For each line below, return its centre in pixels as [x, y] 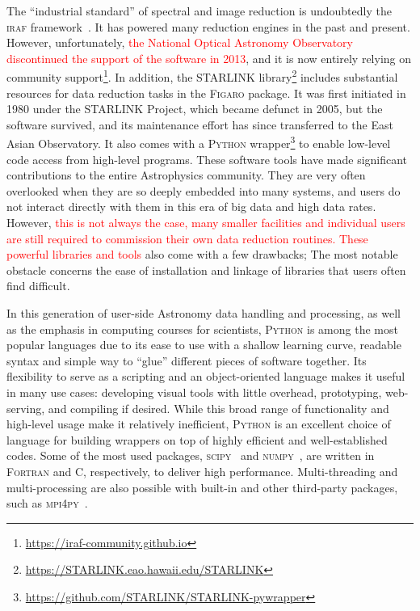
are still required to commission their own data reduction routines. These [187, 238]
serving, [26, 408]
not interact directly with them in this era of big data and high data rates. [191, 206]
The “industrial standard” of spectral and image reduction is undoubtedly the [199, 11]
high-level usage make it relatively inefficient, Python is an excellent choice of [199, 424]
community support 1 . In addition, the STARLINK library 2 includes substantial [202, 76]
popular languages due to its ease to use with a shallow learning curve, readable [204, 345]
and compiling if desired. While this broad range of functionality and [218, 408]
